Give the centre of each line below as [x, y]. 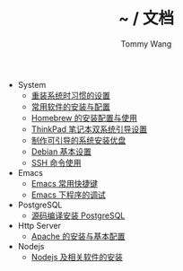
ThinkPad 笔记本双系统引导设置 [89, 129]
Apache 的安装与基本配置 [78, 236]
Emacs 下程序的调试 [68, 195]
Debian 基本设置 [61, 151]
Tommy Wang [146, 44]
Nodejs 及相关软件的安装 [77, 257]
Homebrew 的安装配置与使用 [84, 118]
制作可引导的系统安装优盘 [78, 140]
